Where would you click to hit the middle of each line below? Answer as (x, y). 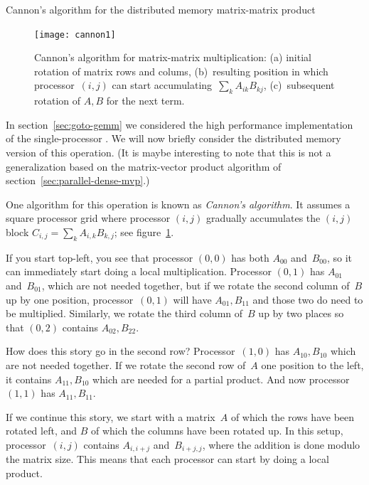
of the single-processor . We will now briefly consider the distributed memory (173, 138)
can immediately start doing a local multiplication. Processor (139, 271)
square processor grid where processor (88, 218)
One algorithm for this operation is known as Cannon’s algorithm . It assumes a (178, 204)
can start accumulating (162, 85)
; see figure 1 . (144, 231)
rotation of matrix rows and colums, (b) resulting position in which (181, 71)
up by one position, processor (70, 299)
